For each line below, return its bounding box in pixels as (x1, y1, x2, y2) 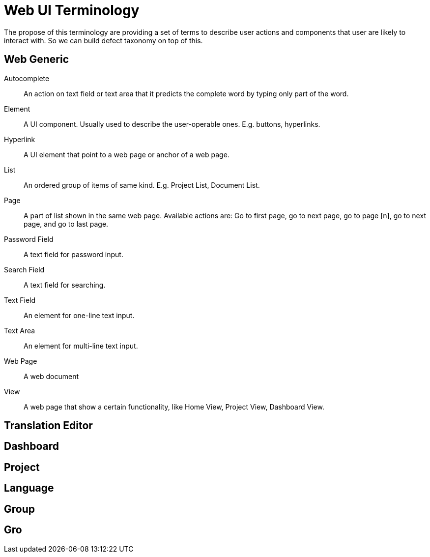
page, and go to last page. (24, 219, 109, 228)
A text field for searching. (24, 280, 106, 289)
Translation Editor (4, 419, 93, 432)
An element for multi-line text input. (24, 341, 138, 350)
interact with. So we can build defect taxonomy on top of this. (4, 36, 203, 45)
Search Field (4, 265, 45, 274)
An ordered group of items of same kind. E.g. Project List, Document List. (24, 180, 260, 189)
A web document (24, 372, 79, 381)
